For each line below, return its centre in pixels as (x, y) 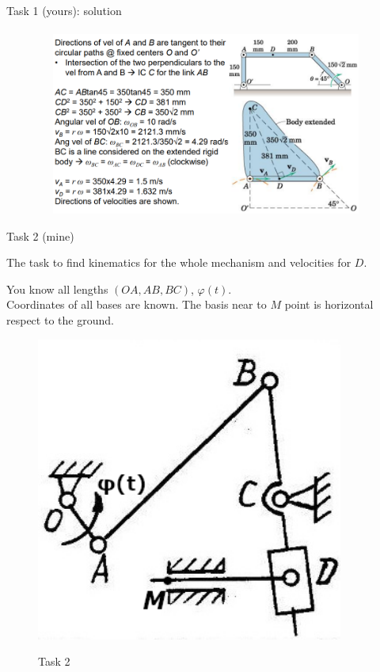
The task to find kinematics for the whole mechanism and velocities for (179, 262)
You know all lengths (57, 289)
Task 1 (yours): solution (64, 10)
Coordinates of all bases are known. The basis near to (137, 304)
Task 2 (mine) (40, 235)
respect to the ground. (60, 319)
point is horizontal (329, 304)
